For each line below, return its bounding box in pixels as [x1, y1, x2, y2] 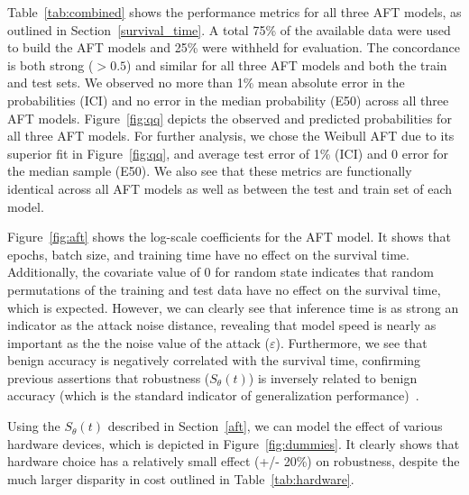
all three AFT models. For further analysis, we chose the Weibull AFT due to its [7, 126, 455, 145]
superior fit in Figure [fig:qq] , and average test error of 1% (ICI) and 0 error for [7, 143, 448, 162]
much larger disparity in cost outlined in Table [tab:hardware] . [7, 469, 354, 488]
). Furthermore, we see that [275, 333, 428, 352]
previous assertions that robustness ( [7, 368, 210, 387]
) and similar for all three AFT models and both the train [126, 55, 447, 74]
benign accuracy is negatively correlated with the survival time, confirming [7, 351, 421, 370]
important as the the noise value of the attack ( [7, 333, 271, 352]
